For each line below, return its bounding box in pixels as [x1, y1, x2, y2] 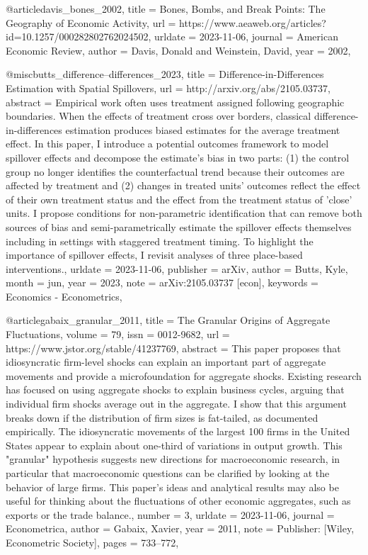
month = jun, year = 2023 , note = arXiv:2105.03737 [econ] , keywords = [6, 275, 318, 290]
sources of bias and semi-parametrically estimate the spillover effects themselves [6, 219, 352, 234]
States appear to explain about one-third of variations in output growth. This [6, 437, 343, 452]
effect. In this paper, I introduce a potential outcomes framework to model [6, 136, 329, 151]
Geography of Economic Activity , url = [6, 15, 176, 30]
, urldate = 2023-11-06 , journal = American [148, 29, 338, 44]
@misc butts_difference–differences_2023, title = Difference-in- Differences [6, 67, 324, 82]
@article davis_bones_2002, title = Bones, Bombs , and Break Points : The [6, 1, 326, 16]
